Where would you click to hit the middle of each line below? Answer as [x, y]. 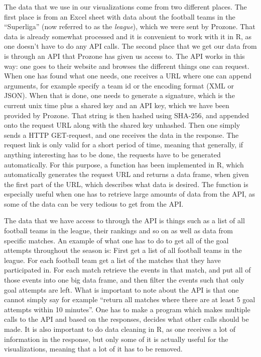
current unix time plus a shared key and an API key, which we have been [117, 105]
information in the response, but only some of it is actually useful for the [116, 339]
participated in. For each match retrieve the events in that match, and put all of [127, 270]
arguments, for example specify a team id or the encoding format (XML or [119, 85]
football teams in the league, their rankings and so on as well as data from [118, 231]
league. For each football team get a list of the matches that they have [112, 260]
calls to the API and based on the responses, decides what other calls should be [126, 319]
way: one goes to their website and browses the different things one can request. [127, 66]
